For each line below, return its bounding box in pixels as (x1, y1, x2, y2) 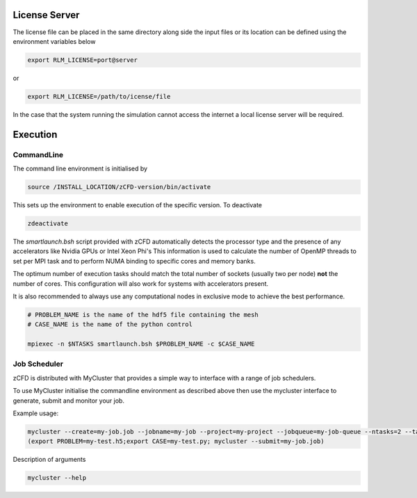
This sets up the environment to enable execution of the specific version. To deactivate (13, 200, 263, 209)
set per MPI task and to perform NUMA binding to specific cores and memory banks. (13, 257, 256, 265)
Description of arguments (13, 456, 86, 464)
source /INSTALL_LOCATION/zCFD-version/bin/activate (27, 183, 211, 191)
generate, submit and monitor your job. (13, 396, 125, 405)
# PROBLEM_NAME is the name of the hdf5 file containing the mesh (27, 310, 259, 319)
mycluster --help (27, 474, 87, 482)
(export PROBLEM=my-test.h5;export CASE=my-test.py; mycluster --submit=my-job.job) (27, 437, 325, 445)
